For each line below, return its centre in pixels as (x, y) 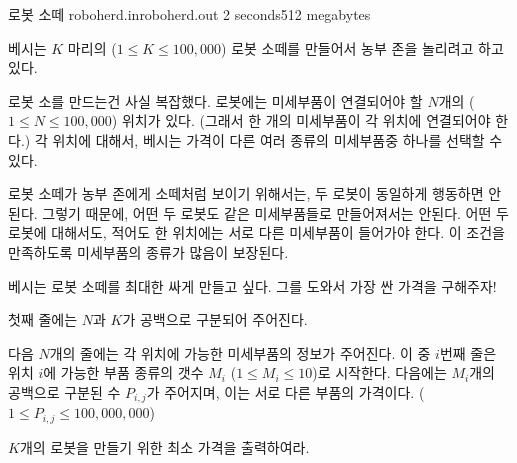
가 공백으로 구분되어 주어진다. (215, 319)
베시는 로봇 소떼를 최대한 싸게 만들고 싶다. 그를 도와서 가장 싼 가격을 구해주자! (252, 285)
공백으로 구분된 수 (64, 391)
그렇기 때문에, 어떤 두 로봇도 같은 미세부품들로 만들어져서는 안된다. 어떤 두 (275, 212)
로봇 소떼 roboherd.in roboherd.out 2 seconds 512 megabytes (189, 14)
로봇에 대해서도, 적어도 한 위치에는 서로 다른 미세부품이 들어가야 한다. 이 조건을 (256, 232)
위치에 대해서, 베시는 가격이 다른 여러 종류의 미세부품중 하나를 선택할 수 (277, 139)
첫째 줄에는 (43, 319)
